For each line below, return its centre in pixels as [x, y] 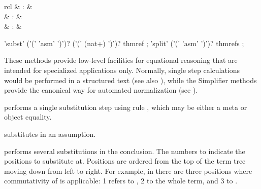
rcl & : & [18, 6]
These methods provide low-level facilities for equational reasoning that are [121, 60]
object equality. [28, 117]
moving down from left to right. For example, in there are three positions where [128, 171]
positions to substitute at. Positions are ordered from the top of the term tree [125, 161]
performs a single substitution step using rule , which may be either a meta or [126, 107]
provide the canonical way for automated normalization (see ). [101, 90]
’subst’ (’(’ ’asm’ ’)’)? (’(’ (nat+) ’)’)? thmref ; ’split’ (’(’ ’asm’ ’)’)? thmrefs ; [124, 43]
